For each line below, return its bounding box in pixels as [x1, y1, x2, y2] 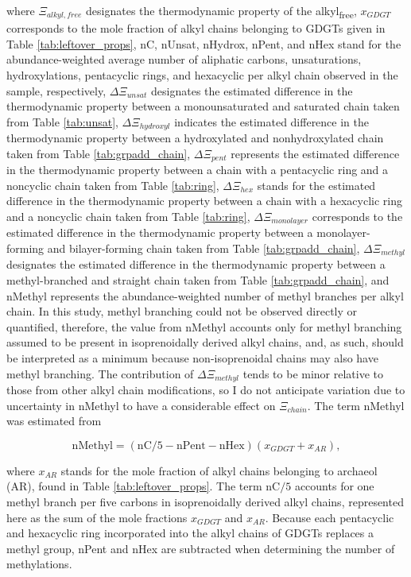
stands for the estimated [257, 176, 376, 193]
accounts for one [294, 478, 374, 494]
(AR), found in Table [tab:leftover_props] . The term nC [6, 478, 281, 494]
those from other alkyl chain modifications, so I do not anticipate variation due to [6, 381, 405, 398]
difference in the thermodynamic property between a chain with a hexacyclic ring [6, 192, 402, 209]
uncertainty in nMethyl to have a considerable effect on [6, 397, 276, 413]
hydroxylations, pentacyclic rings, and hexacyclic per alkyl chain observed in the [6, 66, 398, 83]
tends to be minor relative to [242, 365, 384, 381]
